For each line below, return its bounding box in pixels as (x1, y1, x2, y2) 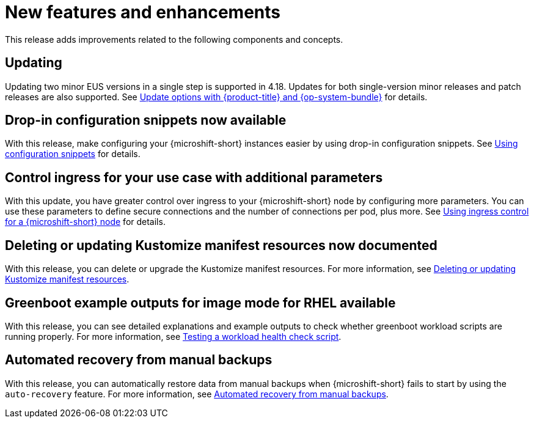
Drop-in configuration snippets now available (5, 112, 287, 128)
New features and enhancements (5, 2, 280, 23)
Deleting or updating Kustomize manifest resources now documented (5, 237, 437, 253)
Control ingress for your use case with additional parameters (5, 169, 383, 185)
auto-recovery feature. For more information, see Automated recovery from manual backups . (5, 388, 389, 399)
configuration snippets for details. (5, 149, 141, 160)
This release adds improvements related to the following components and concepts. (5, 34, 343, 45)
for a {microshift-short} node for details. (5, 216, 166, 227)
